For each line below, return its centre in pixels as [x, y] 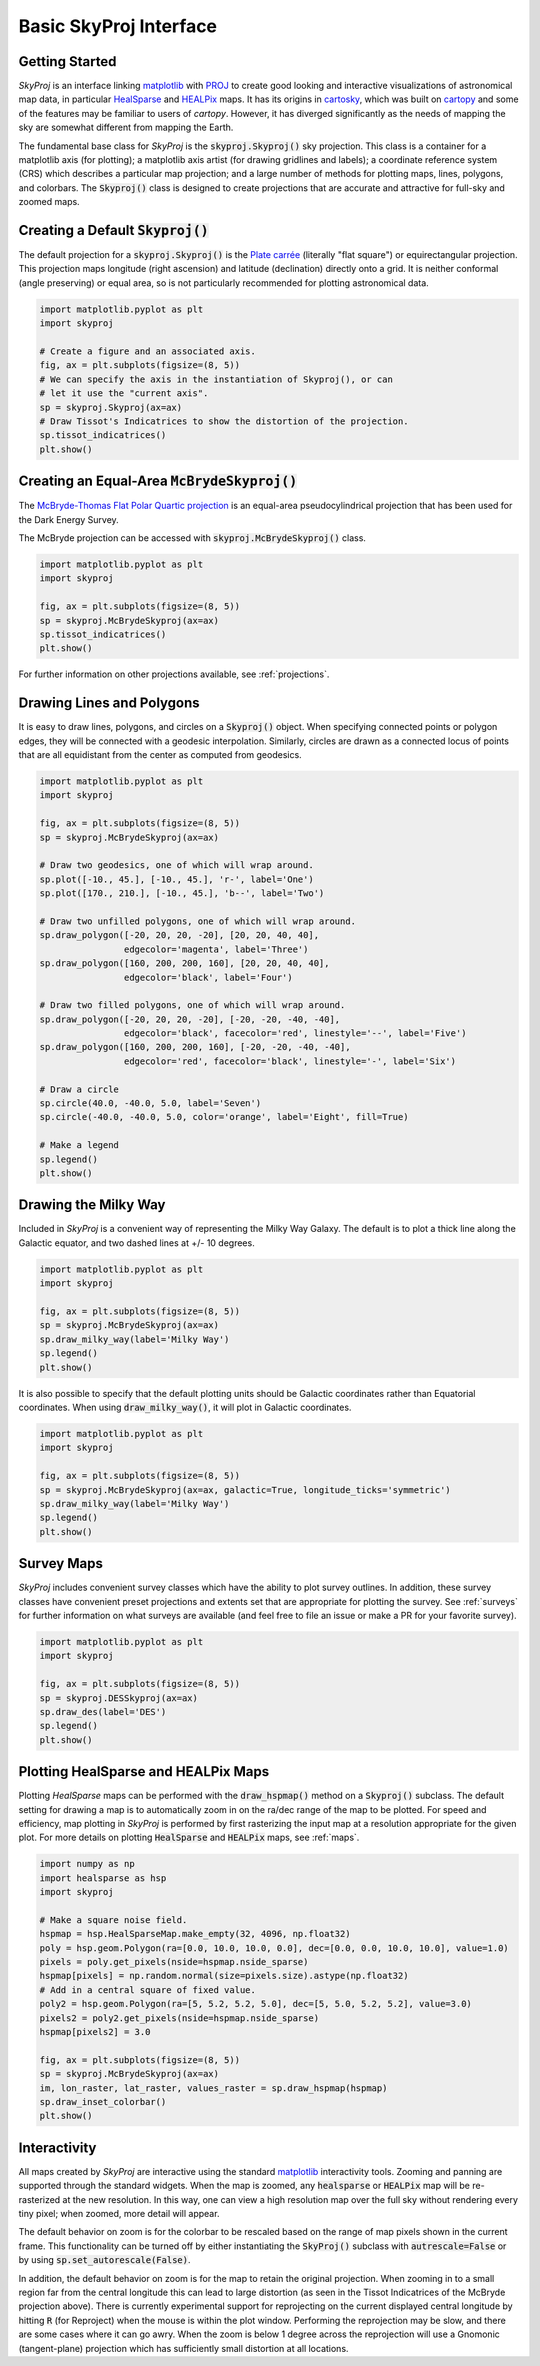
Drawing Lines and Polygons [109, 703]
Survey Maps [61, 1563]
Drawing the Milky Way [92, 1205]
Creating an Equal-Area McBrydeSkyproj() [158, 481]
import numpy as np [87, 1864]
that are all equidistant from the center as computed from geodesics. [160, 755]
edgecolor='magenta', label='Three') [216, 949]
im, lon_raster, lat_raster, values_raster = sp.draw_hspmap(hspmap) [213, 2088]
